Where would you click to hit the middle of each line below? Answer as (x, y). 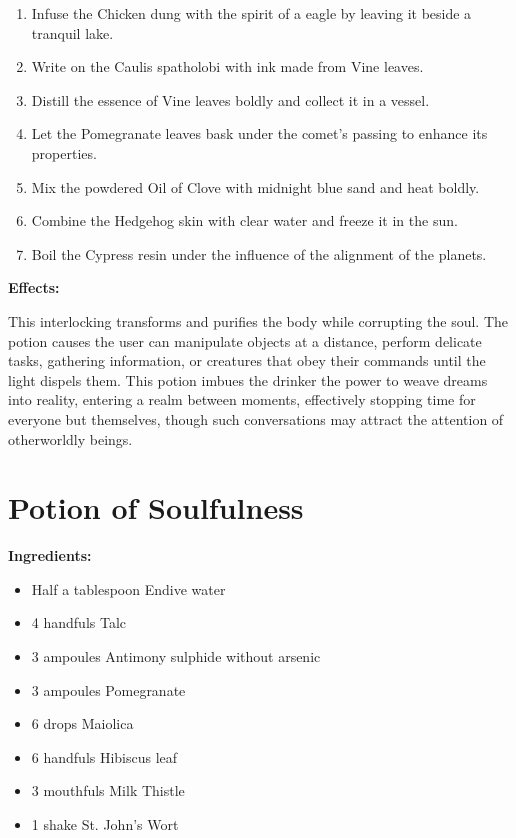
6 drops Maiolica (82, 723)
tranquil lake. (72, 32)
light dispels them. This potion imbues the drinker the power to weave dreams (248, 379)
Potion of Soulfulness (156, 507)
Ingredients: (50, 555)
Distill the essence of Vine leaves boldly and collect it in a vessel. (230, 99)
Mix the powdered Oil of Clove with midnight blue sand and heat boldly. (255, 186)
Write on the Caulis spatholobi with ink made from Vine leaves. (227, 66)
